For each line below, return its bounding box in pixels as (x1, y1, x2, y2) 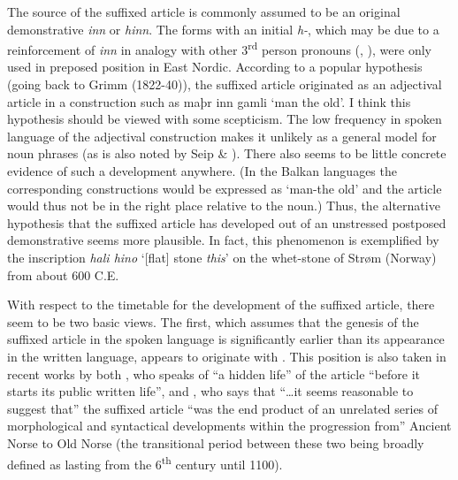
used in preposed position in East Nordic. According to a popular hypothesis (7, 57, 423, 76)
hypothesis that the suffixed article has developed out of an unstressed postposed (7, 213, 447, 232)
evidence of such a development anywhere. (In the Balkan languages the (7, 162, 397, 179)
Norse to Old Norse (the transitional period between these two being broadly (7, 433, 424, 452)
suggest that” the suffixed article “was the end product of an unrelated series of (7, 399, 439, 417)
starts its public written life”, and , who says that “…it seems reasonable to (7, 382, 414, 400)
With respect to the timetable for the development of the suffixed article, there (7, 295, 435, 314)
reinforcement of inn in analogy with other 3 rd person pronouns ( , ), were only (7, 38, 431, 58)
